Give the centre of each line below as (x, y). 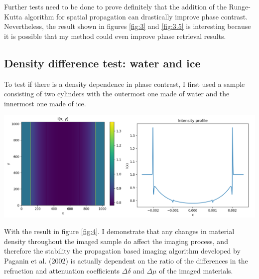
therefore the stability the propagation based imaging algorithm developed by (122, 251)
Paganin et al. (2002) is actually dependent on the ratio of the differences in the (126, 260)
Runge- (240, 6)
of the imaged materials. (196, 270)
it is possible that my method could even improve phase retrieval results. (115, 36)
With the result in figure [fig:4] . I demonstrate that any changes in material (119, 231)
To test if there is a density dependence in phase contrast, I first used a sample (125, 84)
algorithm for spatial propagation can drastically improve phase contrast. (136, 16)
